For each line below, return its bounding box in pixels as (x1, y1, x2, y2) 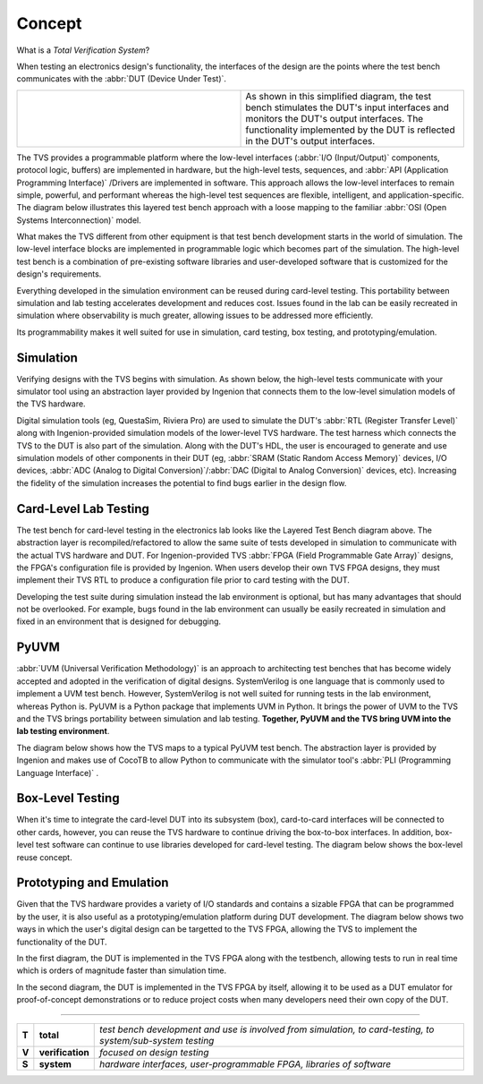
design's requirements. (16, 269, 102, 279)
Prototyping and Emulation (16, 875, 169, 891)
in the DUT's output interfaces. (245, 134, 376, 147)
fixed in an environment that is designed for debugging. (16, 616, 222, 627)
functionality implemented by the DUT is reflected (245, 124, 455, 136)
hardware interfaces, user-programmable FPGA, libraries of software (99, 1057, 392, 1070)
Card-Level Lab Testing (16, 501, 149, 516)
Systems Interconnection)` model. (16, 215, 142, 226)
